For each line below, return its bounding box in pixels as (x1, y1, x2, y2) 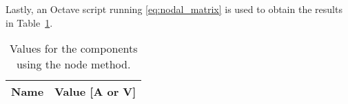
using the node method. (16, 56, 131, 73)
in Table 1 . (6, 15, 53, 29)
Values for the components (9, 40, 138, 57)
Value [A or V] (54, 83, 136, 100)
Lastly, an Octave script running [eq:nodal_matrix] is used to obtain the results (6, 2, 342, 16)
